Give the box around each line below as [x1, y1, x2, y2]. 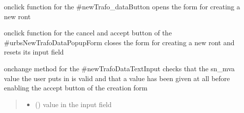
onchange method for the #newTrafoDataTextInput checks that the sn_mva [4, 63, 235, 73]
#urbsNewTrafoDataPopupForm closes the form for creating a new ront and [4, 37, 235, 47]
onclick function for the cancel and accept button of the [4, 28, 172, 38]
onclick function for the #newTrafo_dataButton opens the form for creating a [4, 1, 241, 11]
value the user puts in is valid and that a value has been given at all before [4, 73, 230, 83]
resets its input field [4, 47, 64, 57]
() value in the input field [35, 99, 112, 109]
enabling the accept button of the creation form [4, 83, 148, 93]
